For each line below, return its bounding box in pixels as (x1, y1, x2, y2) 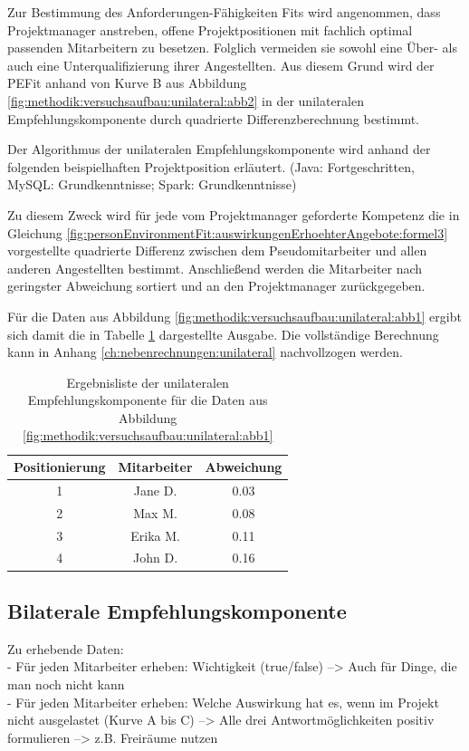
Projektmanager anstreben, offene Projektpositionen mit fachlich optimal (7, 20, 413, 39)
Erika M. (130, 525, 180, 544)
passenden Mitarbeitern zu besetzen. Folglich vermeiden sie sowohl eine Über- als (7, 38, 457, 57)
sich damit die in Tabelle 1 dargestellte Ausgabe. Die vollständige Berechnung (7, 324, 439, 343)
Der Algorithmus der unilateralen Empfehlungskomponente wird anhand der (7, 140, 431, 159)
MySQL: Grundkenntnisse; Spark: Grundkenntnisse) (7, 175, 297, 194)
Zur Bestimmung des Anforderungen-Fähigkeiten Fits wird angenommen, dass (7, 3, 441, 21)
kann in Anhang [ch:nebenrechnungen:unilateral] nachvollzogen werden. (7, 342, 403, 361)
